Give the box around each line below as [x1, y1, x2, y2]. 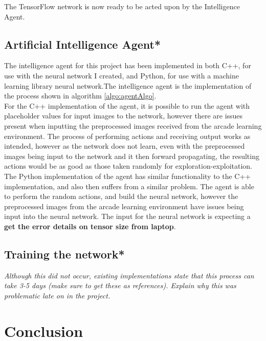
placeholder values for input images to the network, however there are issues [4, 110, 243, 121]
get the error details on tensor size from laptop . [4, 220, 176, 231]
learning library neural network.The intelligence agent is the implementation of [4, 80, 252, 91]
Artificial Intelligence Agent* [4, 36, 161, 52]
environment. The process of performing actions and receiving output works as [4, 130, 251, 141]
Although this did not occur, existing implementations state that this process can [4, 270, 254, 280]
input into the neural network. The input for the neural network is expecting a [4, 211, 251, 222]
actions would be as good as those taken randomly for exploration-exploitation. [4, 161, 253, 171]
